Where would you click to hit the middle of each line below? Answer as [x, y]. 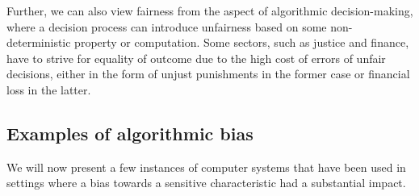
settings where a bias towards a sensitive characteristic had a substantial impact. [206, 183]
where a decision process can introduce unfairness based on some [167, 26]
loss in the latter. [49, 89]
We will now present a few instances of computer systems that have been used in [206, 167]
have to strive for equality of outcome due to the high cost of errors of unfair [196, 58]
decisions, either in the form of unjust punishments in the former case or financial [208, 74]
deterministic [39, 42]
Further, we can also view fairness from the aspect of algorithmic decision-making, [210, 10]
